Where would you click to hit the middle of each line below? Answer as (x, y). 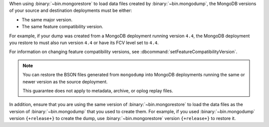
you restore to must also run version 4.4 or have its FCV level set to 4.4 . (84, 43)
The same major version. (47, 19)
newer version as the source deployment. (65, 81)
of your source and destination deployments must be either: (70, 10)
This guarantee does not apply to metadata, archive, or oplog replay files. (98, 91)
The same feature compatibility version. (63, 27)
